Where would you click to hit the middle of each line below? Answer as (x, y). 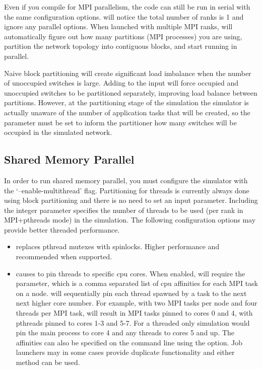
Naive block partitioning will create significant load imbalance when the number (128, 73)
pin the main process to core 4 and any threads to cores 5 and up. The (125, 333)
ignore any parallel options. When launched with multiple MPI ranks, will (118, 26)
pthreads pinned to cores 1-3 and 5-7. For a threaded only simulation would (133, 322)
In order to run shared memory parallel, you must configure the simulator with (126, 180)
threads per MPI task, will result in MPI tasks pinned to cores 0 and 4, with (134, 313)
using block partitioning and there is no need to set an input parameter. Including (131, 200)
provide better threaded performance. (62, 229)
